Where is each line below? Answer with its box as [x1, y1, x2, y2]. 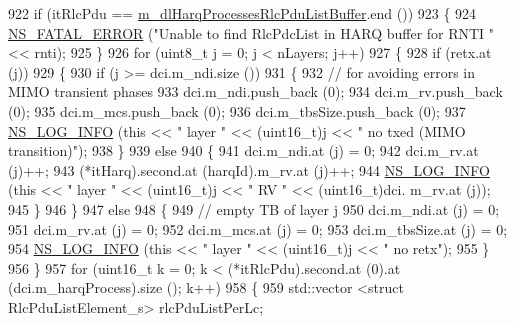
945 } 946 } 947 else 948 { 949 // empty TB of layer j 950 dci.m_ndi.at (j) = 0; [8, 198, 500, 219]
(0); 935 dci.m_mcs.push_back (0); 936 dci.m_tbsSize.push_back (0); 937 [8, 100, 466, 121]
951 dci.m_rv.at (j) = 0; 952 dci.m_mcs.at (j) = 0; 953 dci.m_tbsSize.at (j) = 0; [8, 218, 508, 239]
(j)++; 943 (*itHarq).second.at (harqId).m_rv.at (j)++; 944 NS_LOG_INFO [8, 159, 490, 180]
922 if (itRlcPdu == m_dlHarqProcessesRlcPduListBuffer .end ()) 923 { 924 [8, 3, 477, 23]
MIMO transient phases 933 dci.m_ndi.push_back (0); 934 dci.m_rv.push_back [8, 81, 503, 102]
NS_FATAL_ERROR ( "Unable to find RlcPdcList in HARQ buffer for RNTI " [8, 22, 495, 43]
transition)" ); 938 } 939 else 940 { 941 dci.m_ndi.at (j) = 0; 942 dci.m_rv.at [8, 140, 479, 161]
